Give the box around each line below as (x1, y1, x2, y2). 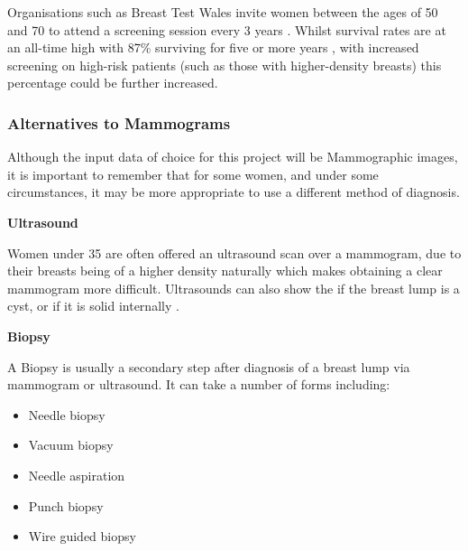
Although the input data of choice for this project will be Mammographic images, (7, 147, 458, 166)
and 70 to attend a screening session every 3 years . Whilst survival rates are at (7, 20, 446, 39)
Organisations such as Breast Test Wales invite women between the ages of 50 (7, 3, 438, 21)
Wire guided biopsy (28, 527, 136, 546)
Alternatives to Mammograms (7, 111, 231, 134)
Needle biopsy (28, 405, 106, 424)
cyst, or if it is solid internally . (7, 296, 179, 315)
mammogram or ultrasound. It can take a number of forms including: (7, 375, 390, 394)
